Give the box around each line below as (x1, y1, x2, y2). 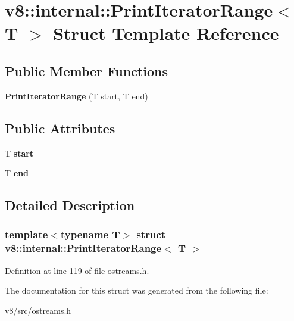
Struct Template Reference (53, 21, 279, 45)
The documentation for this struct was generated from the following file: (5, 284, 268, 297)
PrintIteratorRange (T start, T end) (5, 89, 148, 102)
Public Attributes (5, 119, 115, 137)
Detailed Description (5, 196, 135, 214)
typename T (60, 227, 120, 242)
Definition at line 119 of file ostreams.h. (5, 264, 149, 276)
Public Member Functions (5, 61, 168, 80)
